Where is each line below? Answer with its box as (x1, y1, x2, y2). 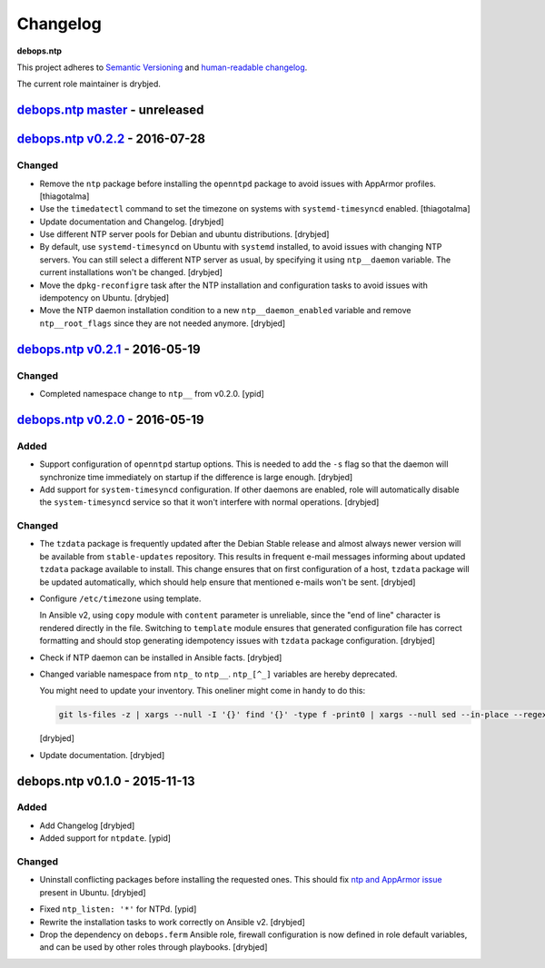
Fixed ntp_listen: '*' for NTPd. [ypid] (39, 904, 197, 914)
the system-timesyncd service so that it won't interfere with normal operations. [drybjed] (39, 497, 380, 508)
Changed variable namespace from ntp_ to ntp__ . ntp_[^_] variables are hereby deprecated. (39, 668, 398, 679)
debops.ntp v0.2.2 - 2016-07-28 (16, 132, 206, 147)
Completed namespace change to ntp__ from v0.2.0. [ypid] (39, 388, 265, 399)
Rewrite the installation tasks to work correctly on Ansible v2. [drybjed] (39, 916, 306, 927)
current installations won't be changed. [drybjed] (39, 267, 223, 278)
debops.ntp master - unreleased (16, 103, 204, 118)
